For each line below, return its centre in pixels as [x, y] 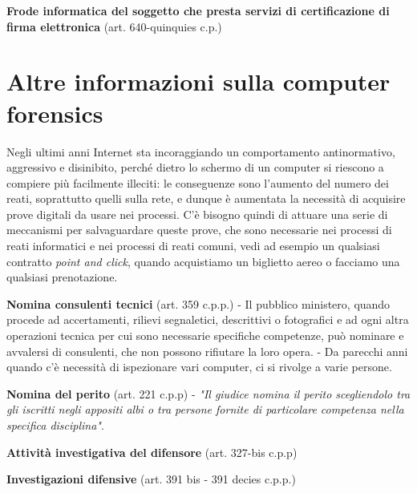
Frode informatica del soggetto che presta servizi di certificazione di [198, 10]
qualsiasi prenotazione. [62, 277]
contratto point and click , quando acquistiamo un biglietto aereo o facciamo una [203, 261]
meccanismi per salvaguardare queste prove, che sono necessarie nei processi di [199, 230]
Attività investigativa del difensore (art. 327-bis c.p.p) [152, 452]
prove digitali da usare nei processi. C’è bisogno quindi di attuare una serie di [197, 214]
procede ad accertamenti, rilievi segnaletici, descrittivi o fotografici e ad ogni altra [208, 319]
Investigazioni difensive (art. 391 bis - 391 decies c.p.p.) [151, 479]
